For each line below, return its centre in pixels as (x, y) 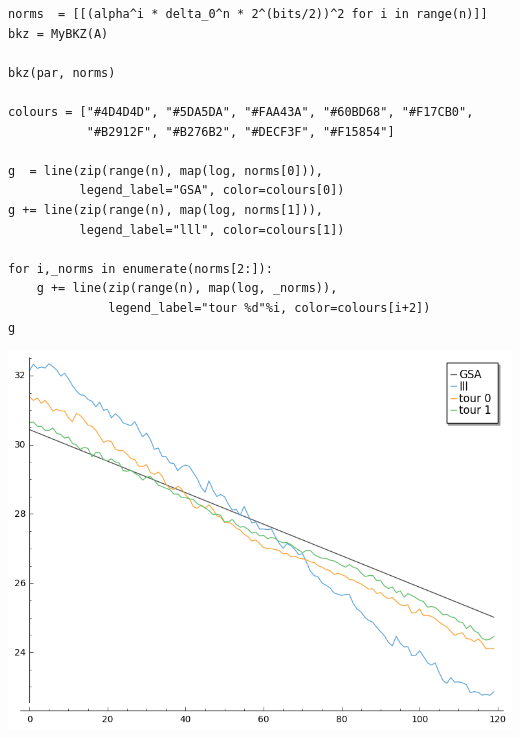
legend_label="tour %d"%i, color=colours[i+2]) (269, 307)
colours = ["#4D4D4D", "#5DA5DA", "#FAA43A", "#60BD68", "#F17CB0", (241, 111)
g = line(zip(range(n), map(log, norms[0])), (165, 170)
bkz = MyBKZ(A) (58, 33)
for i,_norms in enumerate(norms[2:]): (140, 268)
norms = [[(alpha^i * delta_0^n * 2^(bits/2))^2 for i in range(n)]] (248, 14)
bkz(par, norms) (62, 72)
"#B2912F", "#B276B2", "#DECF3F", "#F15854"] (240, 131)
